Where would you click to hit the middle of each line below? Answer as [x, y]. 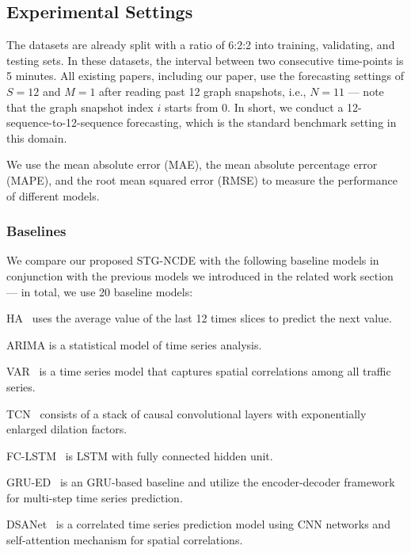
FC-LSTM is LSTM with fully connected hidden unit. [140, 455]
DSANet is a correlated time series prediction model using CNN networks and [198, 524]
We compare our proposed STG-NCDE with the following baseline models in [193, 260]
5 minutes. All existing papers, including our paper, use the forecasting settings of [205, 76]
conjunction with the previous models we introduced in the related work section [200, 275]
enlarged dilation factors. [67, 429]
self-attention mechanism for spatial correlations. [125, 540]
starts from [191, 107]
